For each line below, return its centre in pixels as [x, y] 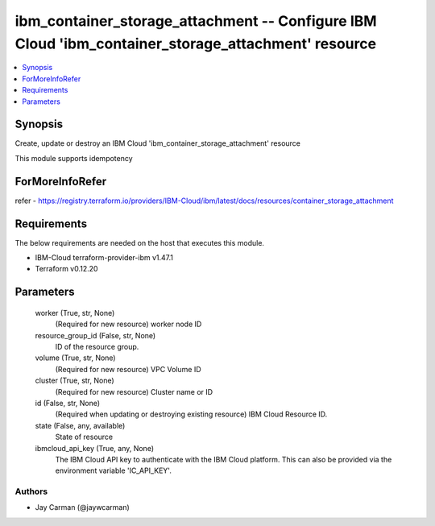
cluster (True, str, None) [75, 381]
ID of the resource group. [97, 346]
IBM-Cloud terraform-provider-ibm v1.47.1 [104, 258]
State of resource [84, 437]
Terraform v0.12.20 [66, 269]
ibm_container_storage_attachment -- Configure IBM [196, 21]
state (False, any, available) [80, 425]
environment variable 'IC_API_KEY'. [114, 470]
